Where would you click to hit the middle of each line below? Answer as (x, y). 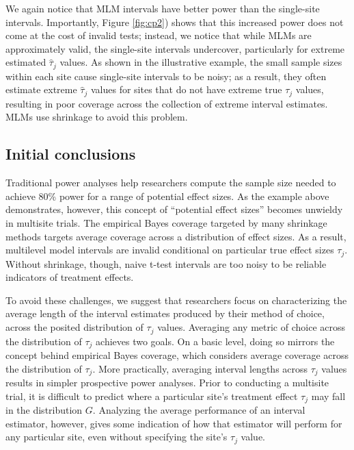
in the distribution (44, 410)
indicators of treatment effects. (70, 277)
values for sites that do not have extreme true (186, 89)
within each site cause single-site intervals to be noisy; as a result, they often (166, 76)
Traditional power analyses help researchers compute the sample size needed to (171, 183)
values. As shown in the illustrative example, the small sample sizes (201, 62)
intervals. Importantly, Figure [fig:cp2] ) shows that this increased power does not (175, 22)
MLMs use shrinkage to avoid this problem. (97, 117)
